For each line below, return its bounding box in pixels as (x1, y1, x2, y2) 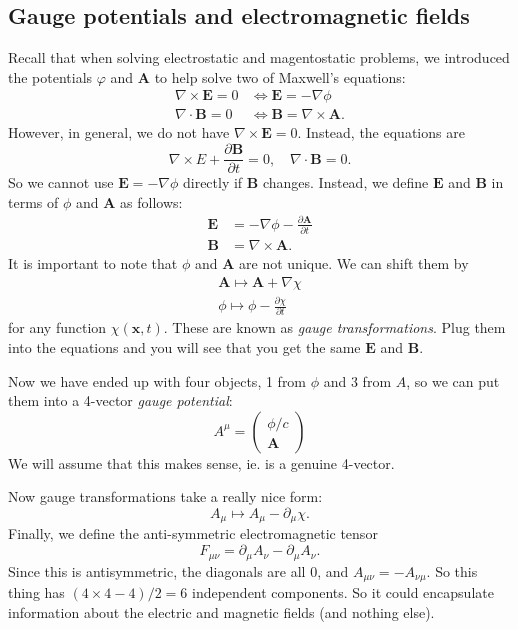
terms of (8, 191, 59, 212)
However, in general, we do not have (8, 122, 230, 143)
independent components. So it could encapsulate (192, 581, 494, 602)
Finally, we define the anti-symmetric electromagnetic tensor (8, 523, 378, 544)
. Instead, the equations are (297, 122, 465, 143)
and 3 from (323, 370, 392, 391)
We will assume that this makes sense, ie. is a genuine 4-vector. (8, 452, 395, 473)
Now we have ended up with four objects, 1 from (8, 370, 307, 391)
